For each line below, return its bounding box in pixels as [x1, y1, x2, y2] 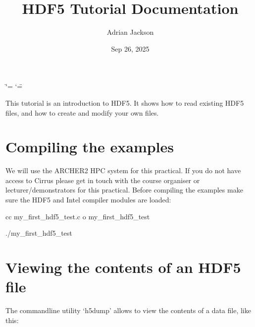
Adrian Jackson [106, 27, 154, 37]
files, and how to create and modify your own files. [5, 107, 159, 118]
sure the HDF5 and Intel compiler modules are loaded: [5, 195, 171, 204]
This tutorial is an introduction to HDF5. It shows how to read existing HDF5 [5, 97, 244, 108]
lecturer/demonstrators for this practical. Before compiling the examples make [5, 185, 243, 195]
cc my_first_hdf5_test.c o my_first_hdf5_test [5, 211, 150, 221]
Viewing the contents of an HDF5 [5, 257, 241, 277]
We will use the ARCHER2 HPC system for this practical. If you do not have [5, 165, 241, 176]
